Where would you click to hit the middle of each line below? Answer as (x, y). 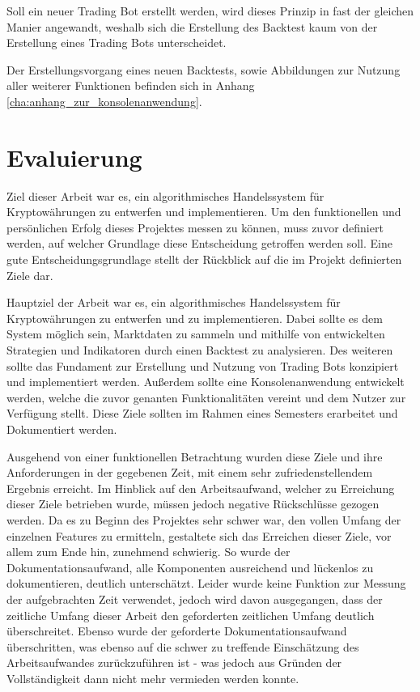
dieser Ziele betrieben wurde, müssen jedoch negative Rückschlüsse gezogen (193, 504)
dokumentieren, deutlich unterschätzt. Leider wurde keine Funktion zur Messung (206, 583)
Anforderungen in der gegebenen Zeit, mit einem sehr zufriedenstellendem (190, 472)
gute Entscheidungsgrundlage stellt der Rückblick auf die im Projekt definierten (204, 259)
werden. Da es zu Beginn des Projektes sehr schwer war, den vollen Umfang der (204, 519)
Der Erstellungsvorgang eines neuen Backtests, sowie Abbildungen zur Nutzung (204, 69)
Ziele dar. (30, 275)
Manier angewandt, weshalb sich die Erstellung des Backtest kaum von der (192, 26)
